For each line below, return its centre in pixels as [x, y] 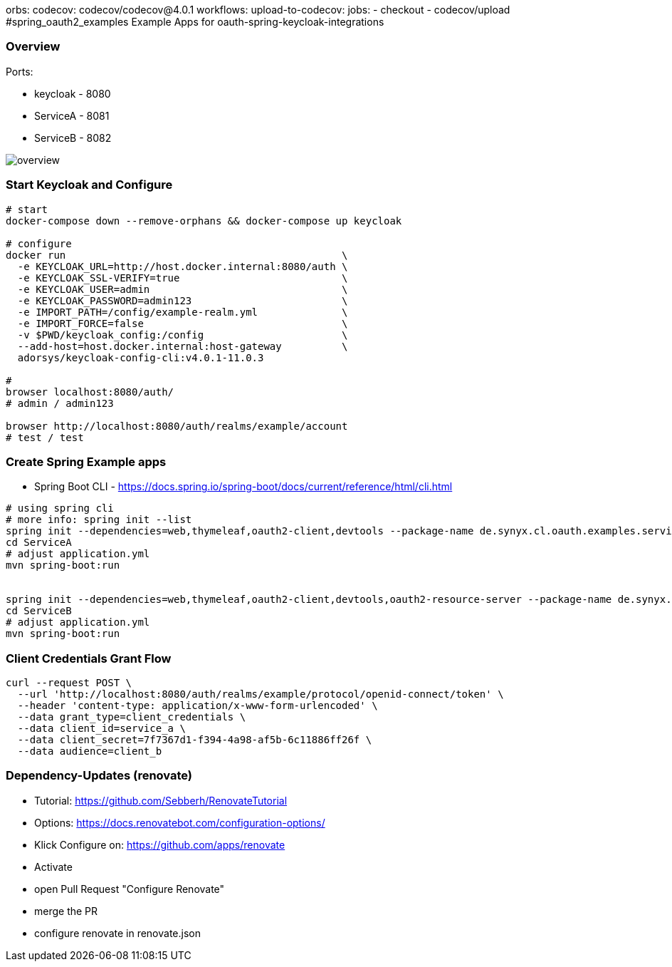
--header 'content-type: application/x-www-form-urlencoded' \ [198, 705]
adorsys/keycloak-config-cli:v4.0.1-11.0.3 [141, 357]
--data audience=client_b [90, 751]
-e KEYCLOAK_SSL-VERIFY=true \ [183, 278]
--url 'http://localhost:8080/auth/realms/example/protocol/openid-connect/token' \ [261, 694]
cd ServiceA [39, 543]
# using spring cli [60, 508]
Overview [33, 47]
